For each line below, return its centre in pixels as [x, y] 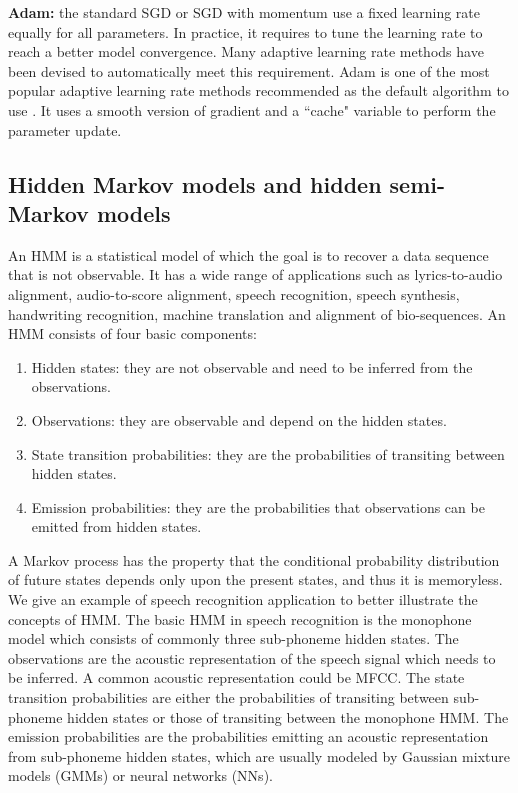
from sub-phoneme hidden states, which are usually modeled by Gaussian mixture [259, 755]
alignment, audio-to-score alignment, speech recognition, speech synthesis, [234, 293]
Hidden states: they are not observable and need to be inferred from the [252, 366]
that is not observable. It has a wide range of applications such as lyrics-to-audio [255, 274]
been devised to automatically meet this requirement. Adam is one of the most [249, 70]
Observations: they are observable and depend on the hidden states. [239, 419]
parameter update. [65, 129]
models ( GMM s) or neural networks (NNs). [140, 775]
